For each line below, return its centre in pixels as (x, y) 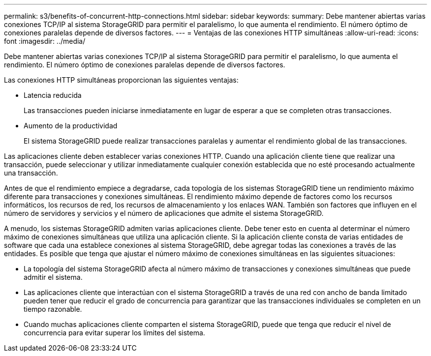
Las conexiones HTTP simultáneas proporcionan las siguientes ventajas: (121, 80)
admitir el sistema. (53, 277)
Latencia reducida (53, 95)
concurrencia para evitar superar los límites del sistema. (114, 333)
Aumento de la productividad (71, 126)
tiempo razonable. (53, 309)
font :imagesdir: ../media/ (45, 41)
